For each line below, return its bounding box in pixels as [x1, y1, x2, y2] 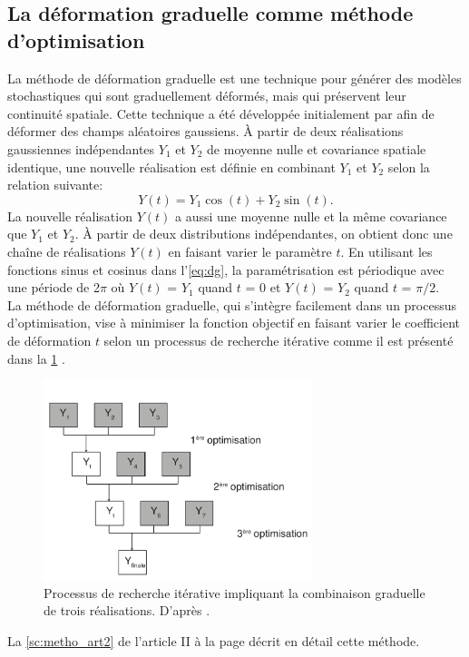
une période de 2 [7, 278, 100, 297]
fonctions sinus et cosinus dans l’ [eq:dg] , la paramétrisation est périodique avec [7, 260, 445, 279]
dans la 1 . [7, 348, 65, 368]
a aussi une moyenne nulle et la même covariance [174, 206, 447, 225]
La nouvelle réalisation [7, 206, 132, 225]
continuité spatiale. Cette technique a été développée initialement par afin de [7, 103, 435, 123]
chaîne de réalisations [7, 241, 126, 260]
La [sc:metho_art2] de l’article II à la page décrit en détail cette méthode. [7, 631, 420, 650]
